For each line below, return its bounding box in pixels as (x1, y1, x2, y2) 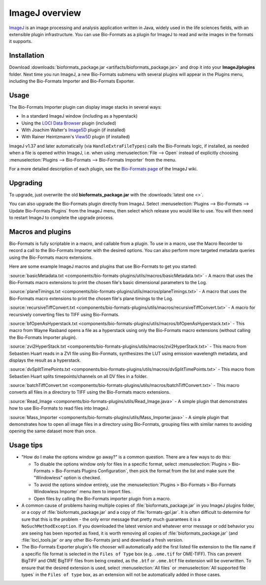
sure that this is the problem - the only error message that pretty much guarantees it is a (21, 516, 200, 522)
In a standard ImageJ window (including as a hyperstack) (21, 113, 138, 119)
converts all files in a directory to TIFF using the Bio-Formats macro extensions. (9, 389, 170, 395)
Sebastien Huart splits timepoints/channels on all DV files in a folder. (9, 373, 148, 379)
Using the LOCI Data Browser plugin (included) (21, 120, 117, 126)
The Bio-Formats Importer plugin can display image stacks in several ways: (9, 104, 162, 110)
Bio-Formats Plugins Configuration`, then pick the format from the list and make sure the (55, 468, 235, 474)
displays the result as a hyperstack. (9, 357, 81, 363)
